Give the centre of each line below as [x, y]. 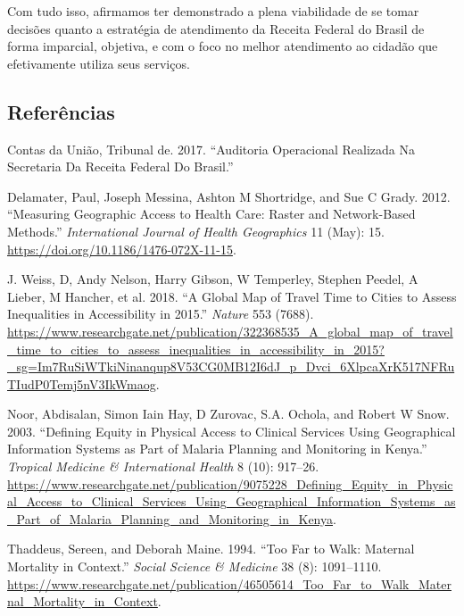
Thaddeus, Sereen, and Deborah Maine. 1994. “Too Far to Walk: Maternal [211, 549]
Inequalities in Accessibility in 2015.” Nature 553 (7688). [161, 314]
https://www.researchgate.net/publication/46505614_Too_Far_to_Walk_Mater [229, 583]
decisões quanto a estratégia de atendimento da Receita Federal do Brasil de [216, 28]
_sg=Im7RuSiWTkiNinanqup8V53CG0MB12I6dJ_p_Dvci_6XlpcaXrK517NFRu [231, 366]
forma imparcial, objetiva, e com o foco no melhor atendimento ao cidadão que [223, 46]
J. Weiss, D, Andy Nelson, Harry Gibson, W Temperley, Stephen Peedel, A [213, 279]
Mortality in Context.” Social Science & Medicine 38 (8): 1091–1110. [195, 566]
